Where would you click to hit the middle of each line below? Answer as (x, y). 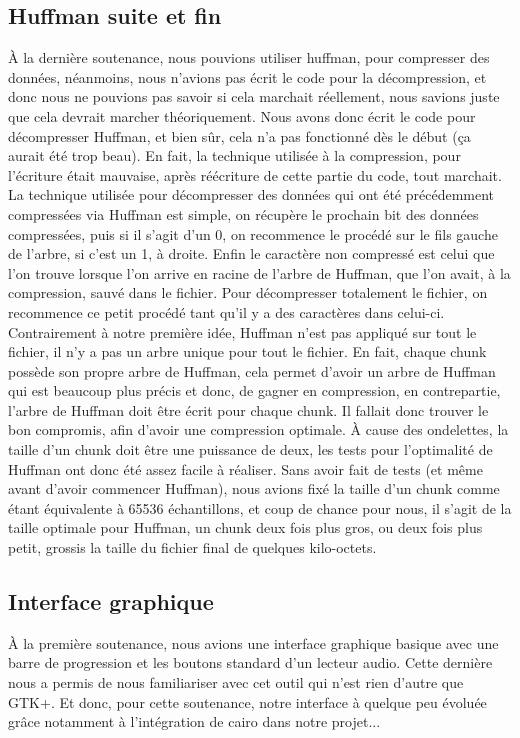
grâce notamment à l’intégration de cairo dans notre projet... (194, 721)
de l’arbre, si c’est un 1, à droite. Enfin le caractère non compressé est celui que (251, 253)
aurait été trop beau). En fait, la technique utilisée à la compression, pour (234, 155)
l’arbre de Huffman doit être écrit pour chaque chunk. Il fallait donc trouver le (248, 409)
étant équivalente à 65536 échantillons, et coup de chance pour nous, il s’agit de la (260, 507)
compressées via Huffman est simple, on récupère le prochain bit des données (243, 213)
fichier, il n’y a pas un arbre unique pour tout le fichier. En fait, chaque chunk (247, 351)
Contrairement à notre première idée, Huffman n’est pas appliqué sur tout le (242, 331)
